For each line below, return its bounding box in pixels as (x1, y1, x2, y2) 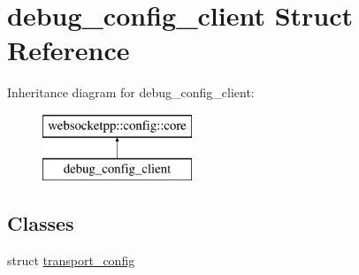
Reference (7, 32, 130, 68)
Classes (7, 210, 74, 237)
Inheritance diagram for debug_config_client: (7, 83, 255, 102)
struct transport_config (7, 251, 135, 270)
